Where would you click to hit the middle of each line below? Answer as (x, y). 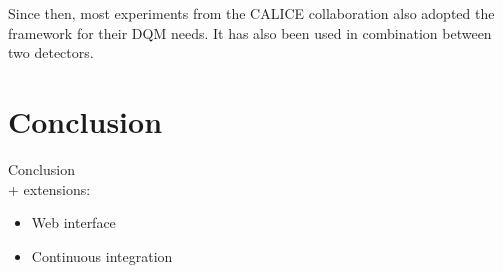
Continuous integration (102, 255)
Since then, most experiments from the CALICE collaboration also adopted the (251, 13)
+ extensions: (49, 188)
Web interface (73, 222)
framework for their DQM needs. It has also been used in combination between (250, 32)
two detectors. (51, 52)
